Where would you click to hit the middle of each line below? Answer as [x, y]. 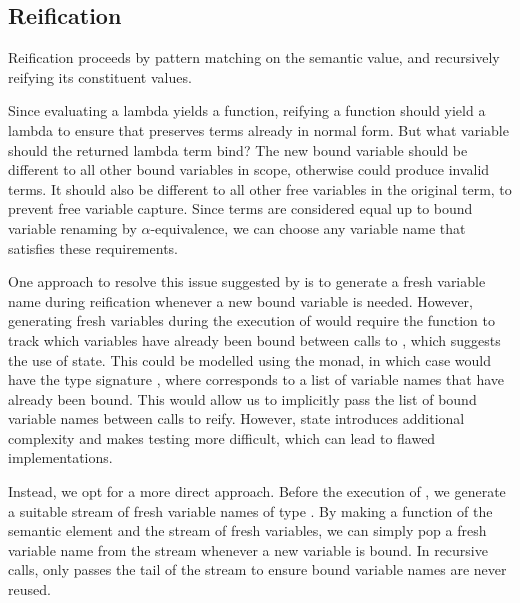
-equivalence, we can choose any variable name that [308, 227]
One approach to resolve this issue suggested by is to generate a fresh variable [247, 281]
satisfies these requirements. [93, 247]
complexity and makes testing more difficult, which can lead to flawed [222, 437]
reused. [29, 589]
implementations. [60, 457]
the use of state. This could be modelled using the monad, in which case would [249, 359]
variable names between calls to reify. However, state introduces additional [236, 418]
